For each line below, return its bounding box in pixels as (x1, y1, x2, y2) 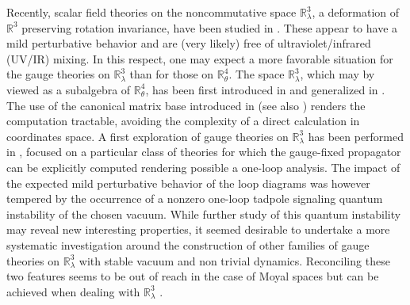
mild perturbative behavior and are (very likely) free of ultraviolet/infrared (6, 35, 371, 51)
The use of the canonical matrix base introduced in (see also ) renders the (6, 97, 366, 113)
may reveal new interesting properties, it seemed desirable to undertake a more (6, 221, 390, 238)
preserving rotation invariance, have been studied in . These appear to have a (21, 19, 398, 36)
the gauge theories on (6, 66, 110, 82)
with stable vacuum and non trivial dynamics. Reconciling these (79, 252, 390, 269)
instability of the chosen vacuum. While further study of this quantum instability (6, 205, 401, 222)
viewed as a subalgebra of (6, 81, 131, 97)
